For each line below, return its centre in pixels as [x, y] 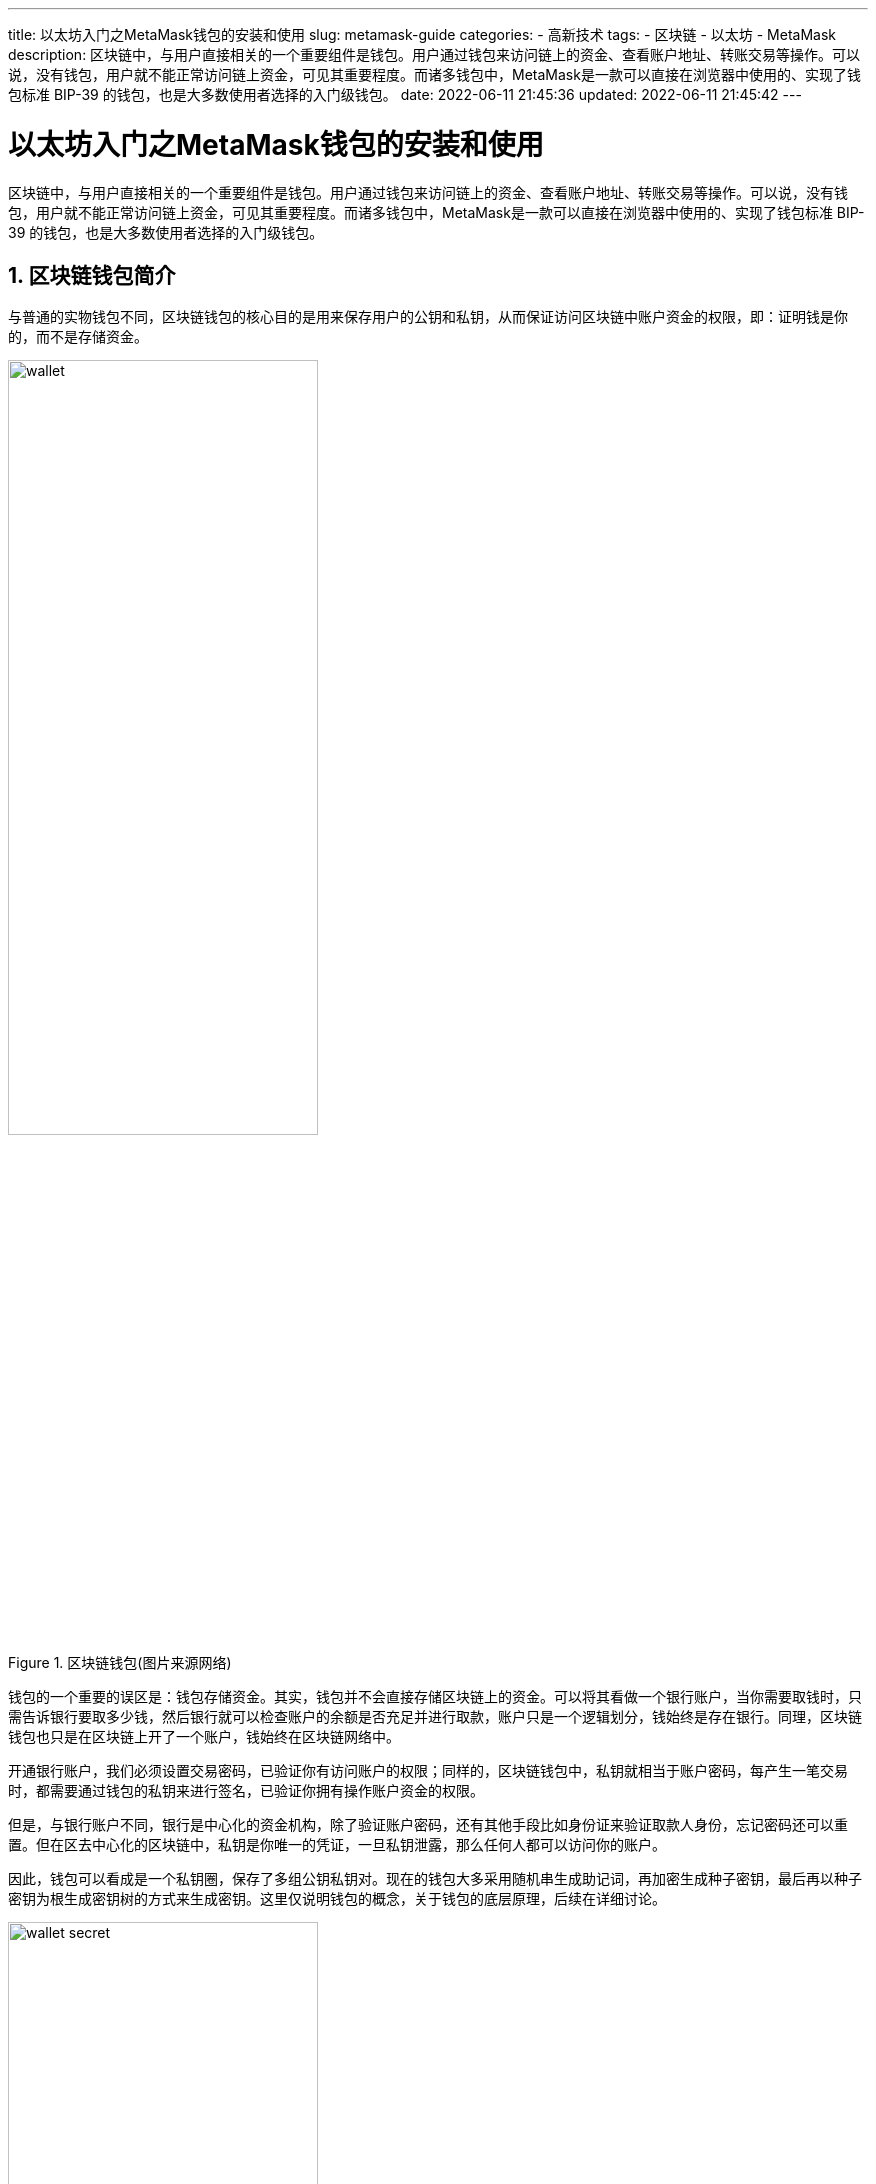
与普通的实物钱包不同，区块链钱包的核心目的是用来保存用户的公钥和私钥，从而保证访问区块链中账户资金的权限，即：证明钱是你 [428, 317]
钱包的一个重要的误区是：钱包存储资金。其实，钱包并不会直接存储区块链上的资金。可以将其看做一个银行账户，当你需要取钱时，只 [435, 1696]
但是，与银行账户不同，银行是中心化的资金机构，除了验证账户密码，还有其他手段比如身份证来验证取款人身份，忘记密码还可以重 [428, 1824]
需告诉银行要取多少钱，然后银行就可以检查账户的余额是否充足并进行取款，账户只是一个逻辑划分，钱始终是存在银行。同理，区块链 [435, 1716]
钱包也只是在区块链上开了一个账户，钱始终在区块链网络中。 [204, 1736]
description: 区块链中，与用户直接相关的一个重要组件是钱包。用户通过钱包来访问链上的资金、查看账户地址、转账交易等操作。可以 [434, 54]
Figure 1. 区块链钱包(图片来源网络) [120, 1662]
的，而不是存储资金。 [78, 337]
